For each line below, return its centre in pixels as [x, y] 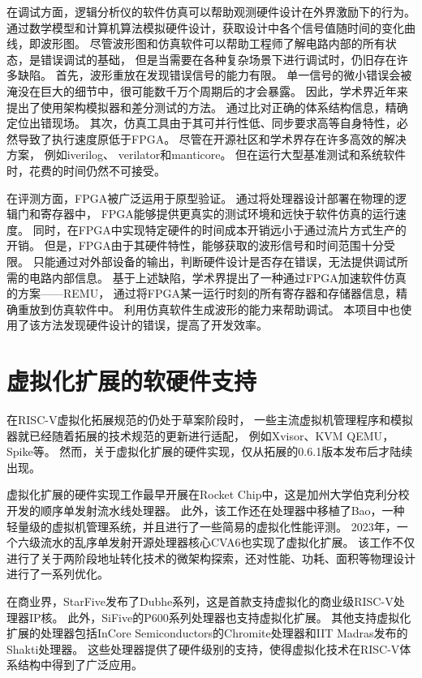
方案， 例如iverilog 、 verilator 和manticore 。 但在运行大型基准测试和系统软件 [207, 154]
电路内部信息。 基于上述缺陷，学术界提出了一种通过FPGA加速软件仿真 [217, 277]
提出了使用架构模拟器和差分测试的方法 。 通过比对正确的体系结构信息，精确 [207, 107]
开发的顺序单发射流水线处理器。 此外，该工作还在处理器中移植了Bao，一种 [206, 510]
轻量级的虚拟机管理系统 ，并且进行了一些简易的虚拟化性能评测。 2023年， [202, 526]
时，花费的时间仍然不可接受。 [86, 170]
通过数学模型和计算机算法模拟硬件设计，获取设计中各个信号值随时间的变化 [205, 27]
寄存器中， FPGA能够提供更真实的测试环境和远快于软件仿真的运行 [217, 214]
